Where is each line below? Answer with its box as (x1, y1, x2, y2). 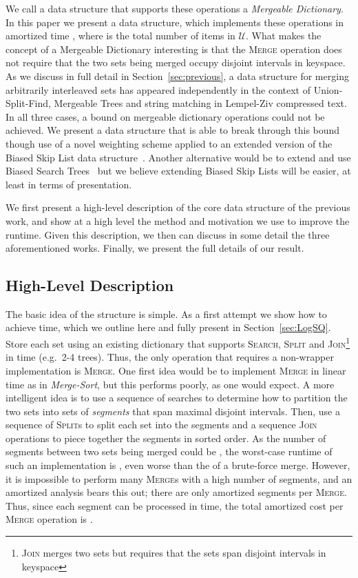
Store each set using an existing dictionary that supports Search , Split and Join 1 (6, 335, 350, 350)
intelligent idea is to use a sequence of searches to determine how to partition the (6, 390, 348, 405)
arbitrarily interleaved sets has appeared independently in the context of (6, 82, 311, 97)
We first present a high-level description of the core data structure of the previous (6, 200, 350, 215)
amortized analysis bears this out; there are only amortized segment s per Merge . (6, 485, 347, 499)
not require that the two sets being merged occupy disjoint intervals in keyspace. (6, 55, 346, 70)
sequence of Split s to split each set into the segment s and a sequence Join (6, 417, 317, 432)
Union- (313, 82, 343, 97)
